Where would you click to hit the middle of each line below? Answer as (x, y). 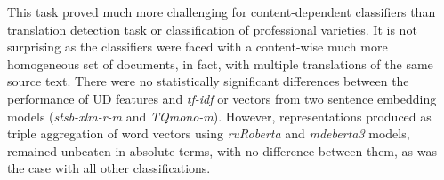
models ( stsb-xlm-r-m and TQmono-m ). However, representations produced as (219, 116)
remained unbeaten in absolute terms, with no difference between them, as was (222, 150)
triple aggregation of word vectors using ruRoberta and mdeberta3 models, (209, 133)
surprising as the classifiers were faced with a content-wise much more (198, 47)
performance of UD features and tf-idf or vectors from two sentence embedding (222, 98)
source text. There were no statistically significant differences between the (208, 81)
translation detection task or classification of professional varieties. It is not (212, 29)
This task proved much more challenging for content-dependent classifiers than (222, 12)
